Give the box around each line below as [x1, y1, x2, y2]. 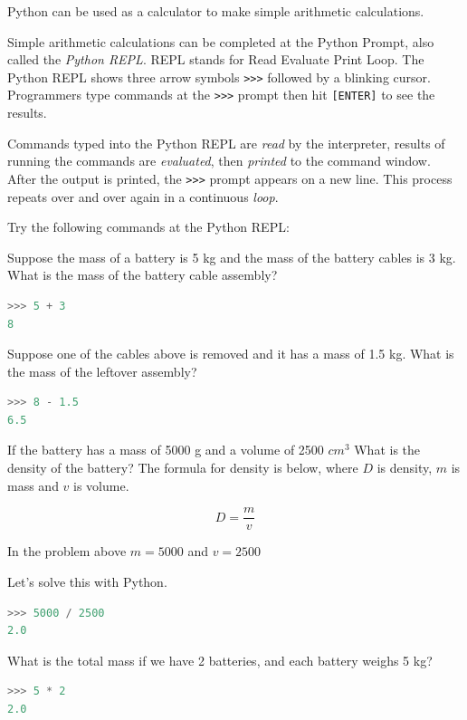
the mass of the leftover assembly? [7, 361, 197, 380]
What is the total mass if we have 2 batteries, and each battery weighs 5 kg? [7, 650, 433, 669]
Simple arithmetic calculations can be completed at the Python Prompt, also [7, 32, 434, 51]
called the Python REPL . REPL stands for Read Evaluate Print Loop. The [7, 50, 424, 69]
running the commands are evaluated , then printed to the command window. [7, 151, 431, 170]
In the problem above [7, 542, 127, 561]
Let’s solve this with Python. [7, 571, 167, 590]
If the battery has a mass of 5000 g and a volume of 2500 [7, 440, 324, 459]
